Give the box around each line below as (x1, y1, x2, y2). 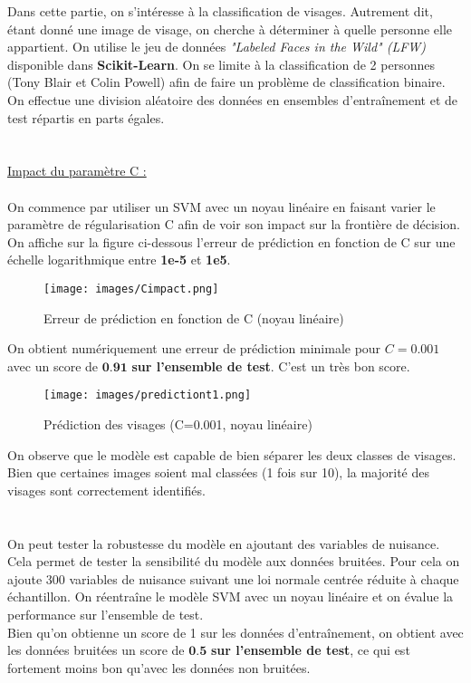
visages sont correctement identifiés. (7, 480, 206, 499)
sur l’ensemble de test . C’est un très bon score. (131, 356, 410, 375)
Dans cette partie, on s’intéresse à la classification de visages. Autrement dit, (7, 2, 433, 20)
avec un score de (7, 356, 99, 375)
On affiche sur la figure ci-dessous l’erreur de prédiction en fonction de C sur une (7, 232, 456, 251)
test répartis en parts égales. (7, 108, 165, 127)
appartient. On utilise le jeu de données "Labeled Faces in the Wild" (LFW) (7, 37, 427, 56)
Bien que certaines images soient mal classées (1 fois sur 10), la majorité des (7, 463, 430, 482)
